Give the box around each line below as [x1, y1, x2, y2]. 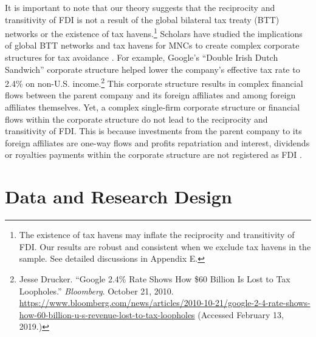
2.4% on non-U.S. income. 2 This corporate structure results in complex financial [5, 75, 303, 89]
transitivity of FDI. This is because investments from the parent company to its [5, 124, 302, 137]
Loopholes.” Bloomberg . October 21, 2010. [19, 284, 174, 297]
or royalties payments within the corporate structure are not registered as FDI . [5, 148, 302, 161]
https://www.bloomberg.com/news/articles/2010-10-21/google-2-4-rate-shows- [19, 296, 311, 309]
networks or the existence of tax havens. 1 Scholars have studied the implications [5, 26, 303, 39]
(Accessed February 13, [197, 308, 284, 321]
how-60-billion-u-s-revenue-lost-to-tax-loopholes [19, 308, 195, 321]
